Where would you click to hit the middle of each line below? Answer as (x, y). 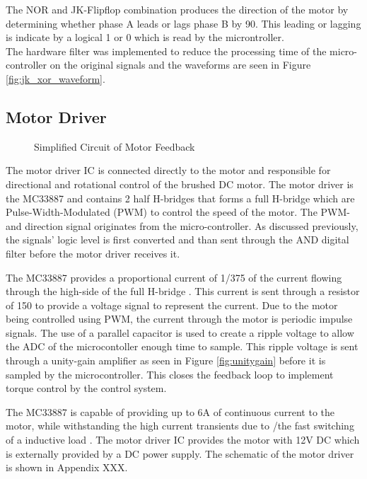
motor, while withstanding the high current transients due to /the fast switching (180, 426)
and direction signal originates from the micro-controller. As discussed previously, (182, 225)
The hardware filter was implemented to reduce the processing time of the (166, 51)
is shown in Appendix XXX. (67, 467)
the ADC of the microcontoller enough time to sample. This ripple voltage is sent (182, 346)
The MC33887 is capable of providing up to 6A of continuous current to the (170, 411)
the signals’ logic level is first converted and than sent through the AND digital (177, 239)
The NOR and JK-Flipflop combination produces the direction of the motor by (177, 9)
